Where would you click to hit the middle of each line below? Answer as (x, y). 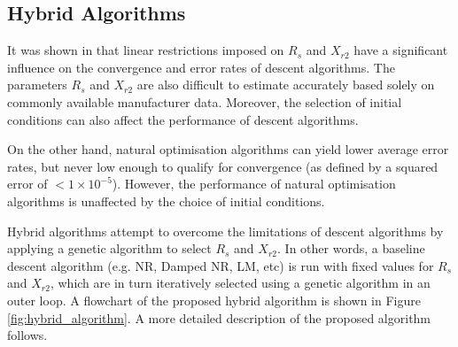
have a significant (401, 50)
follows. (27, 335)
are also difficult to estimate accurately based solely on (286, 85)
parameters (37, 85)
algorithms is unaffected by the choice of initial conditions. (166, 200)
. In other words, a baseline (351, 248)
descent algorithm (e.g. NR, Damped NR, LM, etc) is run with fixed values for (221, 265)
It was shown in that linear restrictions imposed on (146, 50)
